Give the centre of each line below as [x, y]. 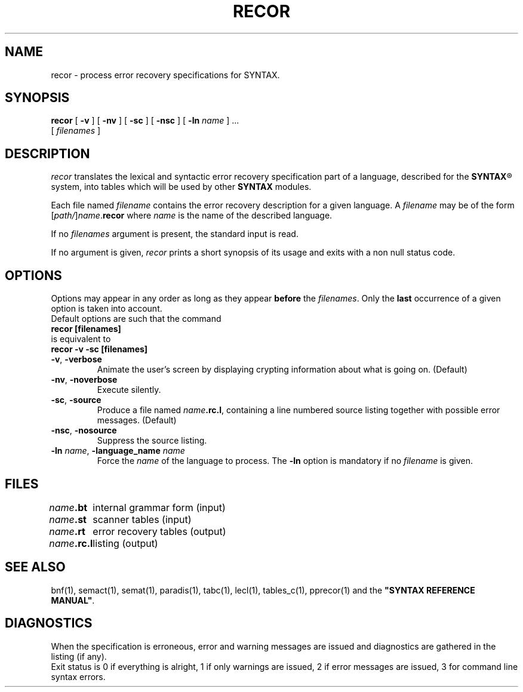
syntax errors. [78, 676]
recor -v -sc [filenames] [99, 349]
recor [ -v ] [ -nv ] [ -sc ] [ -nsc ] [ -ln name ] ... [145, 121]
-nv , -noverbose [84, 380]
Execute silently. [129, 390]
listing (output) [125, 543]
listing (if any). [79, 656]
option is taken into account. [107, 309]
